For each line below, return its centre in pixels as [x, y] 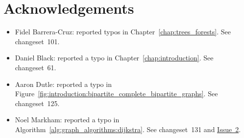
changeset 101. [37, 41]
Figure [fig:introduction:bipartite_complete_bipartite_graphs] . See [116, 94]
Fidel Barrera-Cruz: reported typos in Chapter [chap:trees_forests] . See [123, 32]
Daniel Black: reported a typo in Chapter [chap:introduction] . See [114, 58]
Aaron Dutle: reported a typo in [63, 84]
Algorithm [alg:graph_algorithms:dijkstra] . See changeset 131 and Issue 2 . [128, 129]
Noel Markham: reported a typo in [67, 120]
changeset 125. [37, 103]
